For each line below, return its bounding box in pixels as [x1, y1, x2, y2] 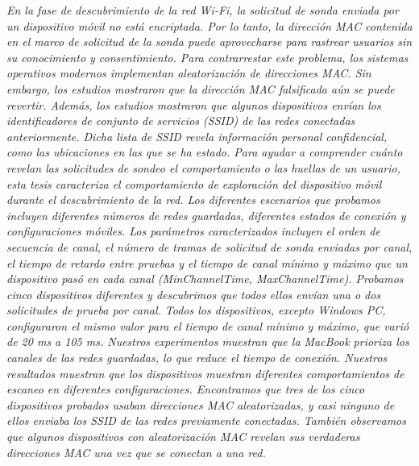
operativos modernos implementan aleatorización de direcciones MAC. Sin [6, 64, 371, 81]
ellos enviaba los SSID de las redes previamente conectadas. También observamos [6, 412, 407, 429]
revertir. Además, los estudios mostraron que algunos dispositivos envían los [6, 96, 381, 113]
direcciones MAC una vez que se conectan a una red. [6, 443, 266, 460]
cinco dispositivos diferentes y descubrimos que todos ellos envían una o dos [6, 285, 381, 302]
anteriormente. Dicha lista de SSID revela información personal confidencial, [6, 127, 388, 144]
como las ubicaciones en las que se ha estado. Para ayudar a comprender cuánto [6, 144, 403, 160]
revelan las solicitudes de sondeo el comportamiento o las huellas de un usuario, [6, 159, 401, 176]
